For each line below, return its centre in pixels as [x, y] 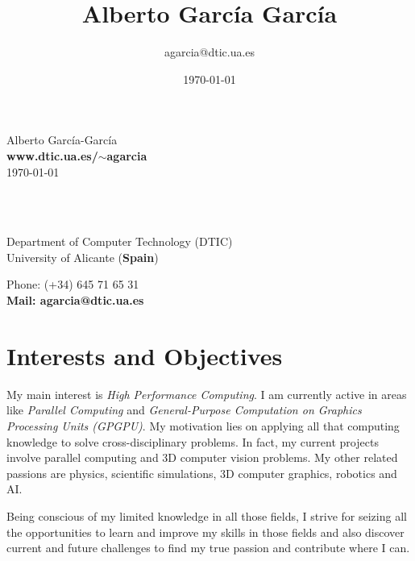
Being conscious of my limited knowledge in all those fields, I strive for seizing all [207, 515]
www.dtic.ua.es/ [52, 155]
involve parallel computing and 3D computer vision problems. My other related [202, 457]
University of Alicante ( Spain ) [83, 257]
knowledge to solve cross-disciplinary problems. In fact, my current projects [193, 441]
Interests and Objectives [145, 355]
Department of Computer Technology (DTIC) [120, 241]
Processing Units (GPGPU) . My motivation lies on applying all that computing [203, 425]
